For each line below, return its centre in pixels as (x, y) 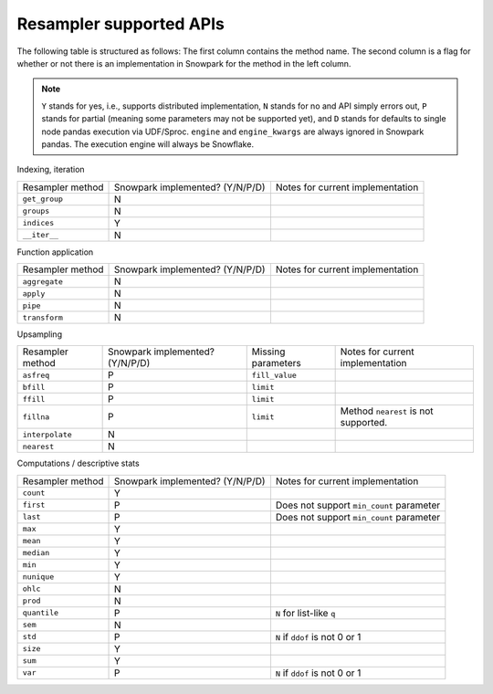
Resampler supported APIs (121, 24)
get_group (43, 200)
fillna (36, 417)
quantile (41, 613)
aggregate (43, 282)
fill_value (274, 375)
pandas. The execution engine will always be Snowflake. (148, 144)
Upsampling (40, 334)
